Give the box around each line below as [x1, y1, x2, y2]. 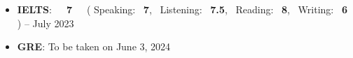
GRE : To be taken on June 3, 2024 [17, 39, 171, 54]
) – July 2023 [17, 15, 74, 30]
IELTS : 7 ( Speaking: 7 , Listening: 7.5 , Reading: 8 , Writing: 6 [17, 2, 347, 16]
